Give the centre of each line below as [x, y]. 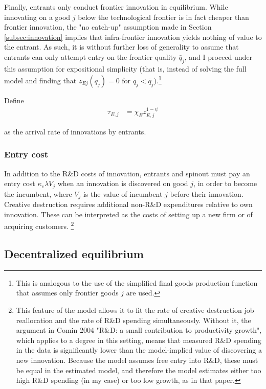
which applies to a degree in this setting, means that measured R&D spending [139, 340]
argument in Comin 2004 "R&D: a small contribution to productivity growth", [139, 330]
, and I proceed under [218, 56]
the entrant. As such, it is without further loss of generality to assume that [121, 47]
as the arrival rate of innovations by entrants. [75, 131]
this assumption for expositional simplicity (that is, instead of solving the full [125, 68]
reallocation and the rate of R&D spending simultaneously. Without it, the [134, 320]
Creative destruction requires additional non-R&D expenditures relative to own [128, 204]
